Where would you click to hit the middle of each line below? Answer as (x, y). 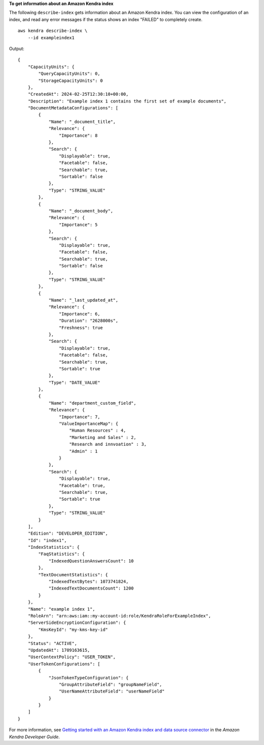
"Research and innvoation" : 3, (108, 444)
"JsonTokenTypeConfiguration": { (89, 678)
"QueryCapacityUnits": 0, (69, 74)
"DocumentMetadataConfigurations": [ (73, 108)
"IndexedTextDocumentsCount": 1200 (91, 588)
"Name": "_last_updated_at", (83, 300)
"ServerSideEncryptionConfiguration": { (77, 623)
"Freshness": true (81, 328)
